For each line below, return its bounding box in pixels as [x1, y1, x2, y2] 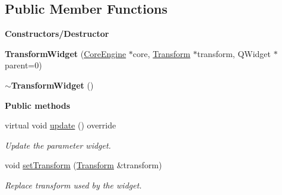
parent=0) [5, 59, 42, 71]
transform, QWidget [197, 47, 271, 59]
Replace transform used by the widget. [5, 178, 142, 191]
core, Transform [132, 47, 191, 59]
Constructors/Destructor [5, 27, 109, 40]
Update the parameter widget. [5, 139, 111, 151]
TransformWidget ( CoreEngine [5, 47, 126, 59]
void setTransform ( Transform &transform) [5, 159, 162, 171]
